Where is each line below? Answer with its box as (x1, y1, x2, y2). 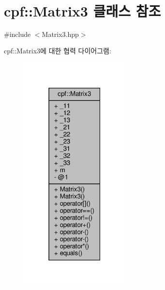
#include (4, 29, 31, 39)
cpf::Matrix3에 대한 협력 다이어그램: (4, 45, 111, 55)
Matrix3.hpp (42, 29, 79, 39)
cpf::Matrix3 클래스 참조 (4, 1, 161, 21)
